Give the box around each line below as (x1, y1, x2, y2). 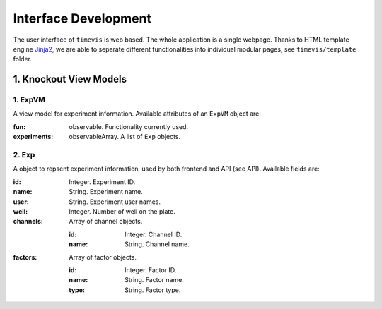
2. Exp (13, 150, 35, 160)
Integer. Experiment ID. (69, 177, 136, 186)
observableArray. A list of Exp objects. (69, 133, 181, 141)
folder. (13, 55, 32, 63)
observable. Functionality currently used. (69, 122, 189, 131)
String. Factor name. (125, 276, 184, 284)
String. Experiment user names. (69, 198, 161, 206)
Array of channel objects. (69, 217, 143, 226)
